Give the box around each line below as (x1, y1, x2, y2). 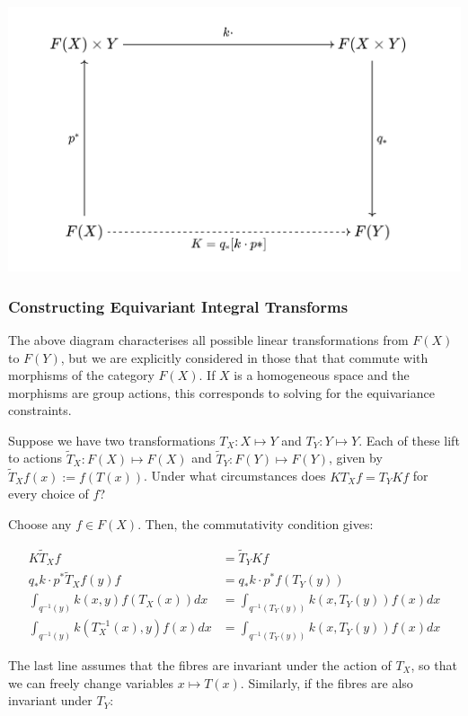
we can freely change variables (8, 673, 174, 692)
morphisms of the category (8, 366, 155, 385)
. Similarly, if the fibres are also (240, 673, 413, 692)
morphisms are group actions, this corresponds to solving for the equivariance (8, 383, 435, 402)
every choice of (8, 484, 89, 503)
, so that (411, 656, 457, 675)
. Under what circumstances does (144, 466, 326, 485)
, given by (329, 448, 383, 467)
